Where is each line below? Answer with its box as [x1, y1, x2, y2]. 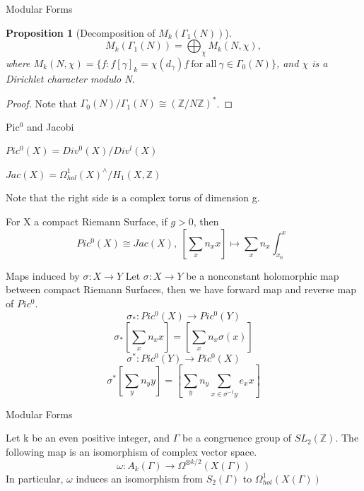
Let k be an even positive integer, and [6, 430, 170, 445]
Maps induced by [6, 268, 80, 283]
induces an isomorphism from [76, 471, 204, 485]
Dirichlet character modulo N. [6, 71, 135, 85]
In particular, [6, 471, 64, 485]
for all [191, 59, 217, 69]
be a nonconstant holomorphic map [186, 268, 339, 283]
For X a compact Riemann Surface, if [6, 214, 168, 229]
